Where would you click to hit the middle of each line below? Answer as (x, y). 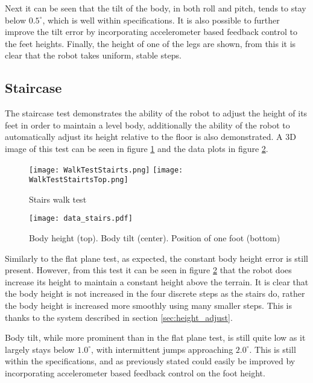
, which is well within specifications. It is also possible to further (161, 20)
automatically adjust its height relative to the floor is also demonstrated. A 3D (150, 137)
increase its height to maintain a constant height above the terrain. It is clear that (157, 281)
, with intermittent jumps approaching (162, 349)
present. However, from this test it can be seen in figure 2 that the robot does (148, 270)
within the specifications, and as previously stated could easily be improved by (150, 361)
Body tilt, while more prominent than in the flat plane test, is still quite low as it (155, 337)
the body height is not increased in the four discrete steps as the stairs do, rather (155, 293)
